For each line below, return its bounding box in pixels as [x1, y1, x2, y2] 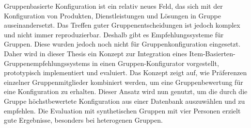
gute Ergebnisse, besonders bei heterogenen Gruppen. [4, 115, 163, 125]
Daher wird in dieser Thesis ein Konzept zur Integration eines [4, 48, 187, 58]
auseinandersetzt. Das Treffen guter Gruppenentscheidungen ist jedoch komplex [4, 20, 240, 30]
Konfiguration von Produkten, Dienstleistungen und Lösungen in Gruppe [4, 10, 221, 20]
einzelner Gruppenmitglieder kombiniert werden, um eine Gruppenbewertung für [4, 77, 243, 87]
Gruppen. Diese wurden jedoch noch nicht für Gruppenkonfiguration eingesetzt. [4, 39, 241, 49]
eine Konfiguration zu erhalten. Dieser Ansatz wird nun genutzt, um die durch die [4, 86, 248, 96]
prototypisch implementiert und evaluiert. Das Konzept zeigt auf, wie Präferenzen [4, 67, 247, 78]
